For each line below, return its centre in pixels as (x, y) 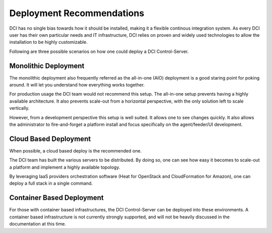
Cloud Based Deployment (50, 139)
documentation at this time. (38, 224)
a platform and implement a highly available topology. (65, 167)
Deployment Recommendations (77, 13)
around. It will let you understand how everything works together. (77, 85)
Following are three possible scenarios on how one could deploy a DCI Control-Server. (99, 51)
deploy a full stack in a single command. (51, 183)
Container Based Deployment (57, 198)
